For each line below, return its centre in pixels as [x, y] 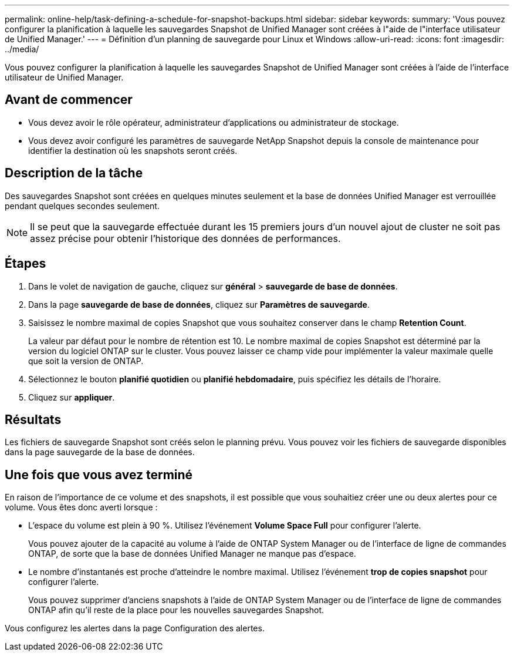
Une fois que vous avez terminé [99, 475]
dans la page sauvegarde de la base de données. [100, 452]
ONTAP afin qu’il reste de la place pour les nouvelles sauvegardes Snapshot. [176, 610]
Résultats [33, 419]
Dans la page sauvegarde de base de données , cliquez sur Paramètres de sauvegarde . [199, 304]
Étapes [26, 264]
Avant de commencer [69, 100]
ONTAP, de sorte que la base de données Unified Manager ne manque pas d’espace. [192, 554]
